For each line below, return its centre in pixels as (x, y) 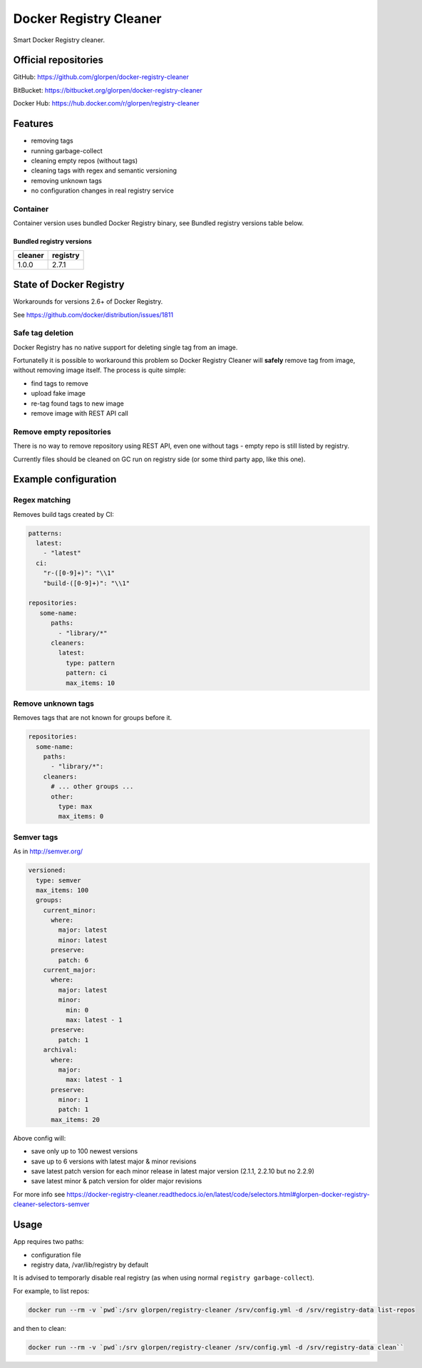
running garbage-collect (67, 150)
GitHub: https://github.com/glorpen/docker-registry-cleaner (101, 77)
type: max (75, 807)
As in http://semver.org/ (48, 851)
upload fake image (58, 394)
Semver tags (36, 837)
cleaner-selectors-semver (51, 1204)
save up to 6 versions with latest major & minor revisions (114, 1161)
